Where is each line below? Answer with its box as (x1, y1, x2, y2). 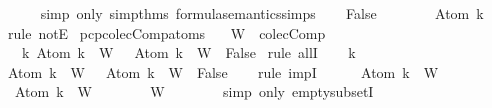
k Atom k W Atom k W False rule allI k (21, 42, 356, 63)
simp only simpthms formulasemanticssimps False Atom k (40, 3, 484, 23)
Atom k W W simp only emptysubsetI (14, 81, 374, 102)
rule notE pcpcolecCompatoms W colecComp (7, 22, 326, 43)
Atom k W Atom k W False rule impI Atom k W (7, 61, 439, 82)
